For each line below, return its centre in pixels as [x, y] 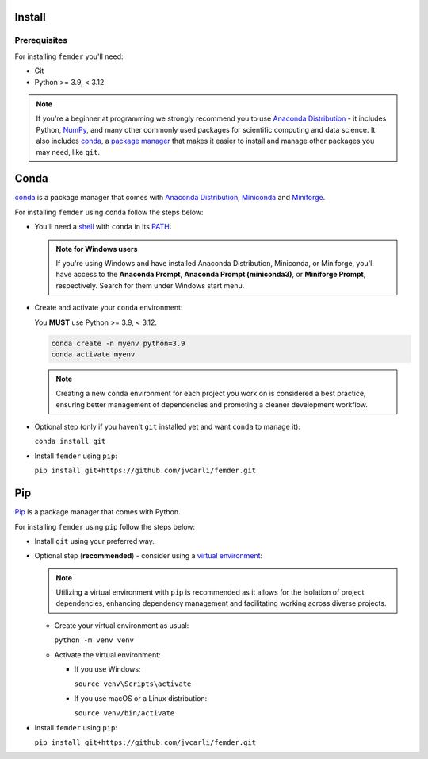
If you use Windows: [107, 669]
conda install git [70, 441]
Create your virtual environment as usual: [122, 625]
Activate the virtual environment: [108, 654]
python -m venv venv [94, 640]
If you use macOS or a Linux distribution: [141, 698]
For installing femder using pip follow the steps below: [105, 526]
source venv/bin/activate [124, 713]
